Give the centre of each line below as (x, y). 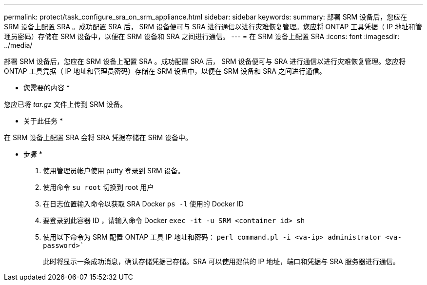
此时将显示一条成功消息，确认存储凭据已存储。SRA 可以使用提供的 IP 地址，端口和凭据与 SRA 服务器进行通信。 (221, 261)
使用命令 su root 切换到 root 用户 (98, 187)
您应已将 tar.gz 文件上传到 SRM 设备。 (66, 104)
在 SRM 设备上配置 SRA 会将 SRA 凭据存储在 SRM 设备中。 (98, 137)
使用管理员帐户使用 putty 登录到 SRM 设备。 (114, 171)
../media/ (18, 45)
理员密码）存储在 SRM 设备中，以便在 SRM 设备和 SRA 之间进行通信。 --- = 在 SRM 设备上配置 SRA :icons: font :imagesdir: (202, 36)
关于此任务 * (43, 121)
